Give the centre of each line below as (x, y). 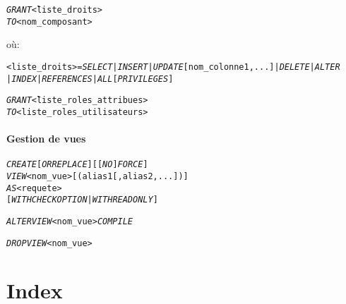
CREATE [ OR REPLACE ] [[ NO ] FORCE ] (77, 165)
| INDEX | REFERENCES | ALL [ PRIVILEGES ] (90, 79)
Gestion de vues (46, 139)
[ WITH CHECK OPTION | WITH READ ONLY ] (82, 200)
